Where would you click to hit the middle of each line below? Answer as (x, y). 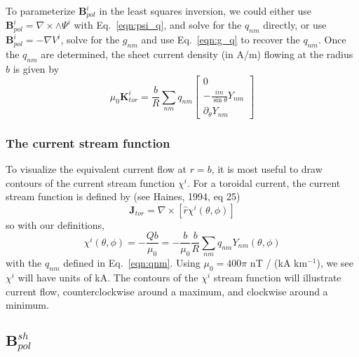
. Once (332, 40)
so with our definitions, (55, 224)
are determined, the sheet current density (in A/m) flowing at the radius (197, 54)
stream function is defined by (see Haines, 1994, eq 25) (123, 196)
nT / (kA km (279, 263)
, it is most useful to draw (267, 169)
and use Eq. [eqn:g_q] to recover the (221, 40)
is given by (36, 68)
